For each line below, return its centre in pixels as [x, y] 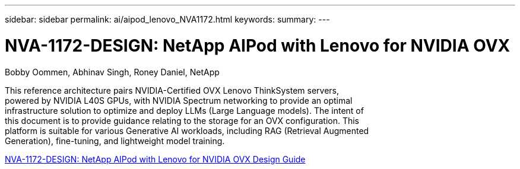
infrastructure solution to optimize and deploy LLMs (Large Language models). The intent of [184, 110]
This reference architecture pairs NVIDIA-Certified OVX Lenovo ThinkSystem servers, [172, 90]
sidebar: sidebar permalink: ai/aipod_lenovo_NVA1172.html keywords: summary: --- [167, 19]
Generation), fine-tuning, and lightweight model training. [115, 141]
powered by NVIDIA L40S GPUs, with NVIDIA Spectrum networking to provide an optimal [179, 100]
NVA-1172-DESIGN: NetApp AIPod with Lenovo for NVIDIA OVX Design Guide [155, 159]
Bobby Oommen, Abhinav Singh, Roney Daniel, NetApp [112, 72]
